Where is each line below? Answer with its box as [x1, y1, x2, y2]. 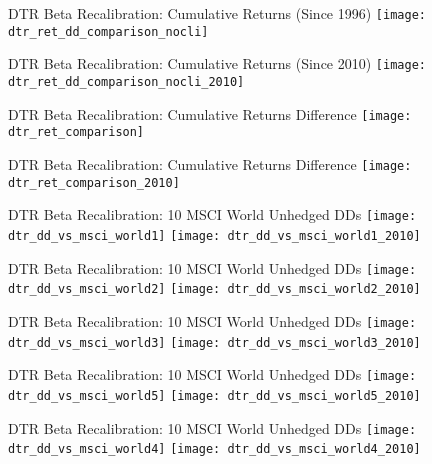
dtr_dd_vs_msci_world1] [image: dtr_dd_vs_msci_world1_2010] [8, 228, 421, 243]
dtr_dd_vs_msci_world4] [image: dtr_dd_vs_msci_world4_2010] [8, 442, 421, 457]
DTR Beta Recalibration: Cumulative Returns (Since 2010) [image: [8, 53, 426, 74]
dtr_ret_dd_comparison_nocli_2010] [8, 74, 245, 89]
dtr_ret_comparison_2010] [8, 175, 180, 190]
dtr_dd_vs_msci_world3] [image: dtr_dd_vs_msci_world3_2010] [8, 335, 421, 350]
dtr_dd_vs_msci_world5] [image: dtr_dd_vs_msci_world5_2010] [8, 388, 421, 403]
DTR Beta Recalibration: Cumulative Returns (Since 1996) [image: [8, 3, 426, 23]
